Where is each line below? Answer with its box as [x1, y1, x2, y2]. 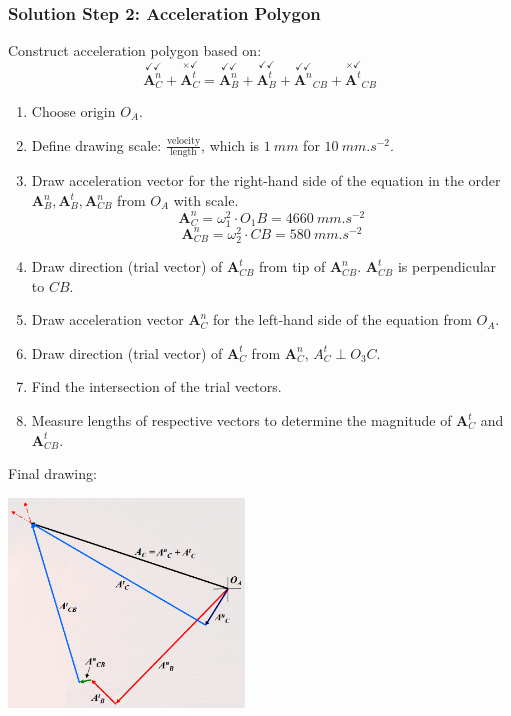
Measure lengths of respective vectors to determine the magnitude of [31, 410, 452, 431]
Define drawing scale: [31, 134, 162, 155]
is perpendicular [397, 256, 497, 277]
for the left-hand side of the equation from [213, 309, 472, 330]
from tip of [259, 256, 326, 277]
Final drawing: [8, 463, 97, 484]
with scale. [173, 190, 239, 210]
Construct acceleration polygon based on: [8, 40, 262, 61]
